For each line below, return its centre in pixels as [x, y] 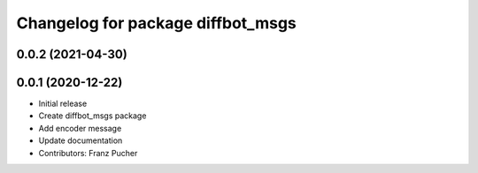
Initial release [63, 104]
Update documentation [81, 140]
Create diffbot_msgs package [93, 116]
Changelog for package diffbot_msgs [156, 23]
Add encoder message [80, 128]
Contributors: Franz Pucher [88, 153]
